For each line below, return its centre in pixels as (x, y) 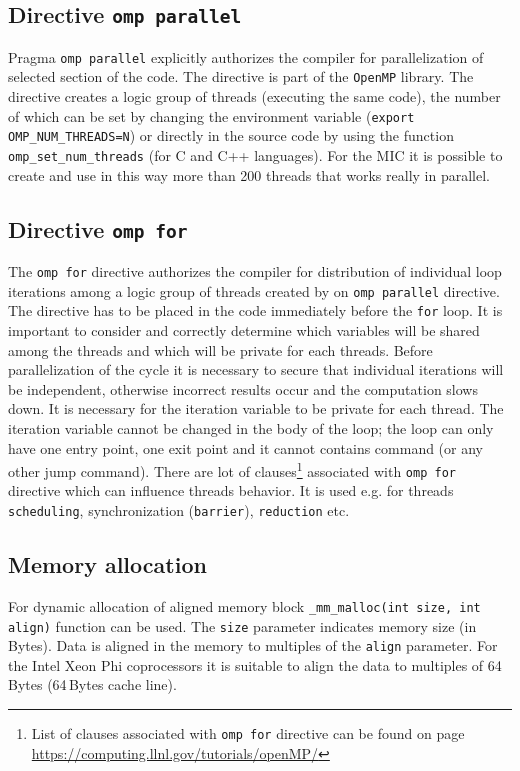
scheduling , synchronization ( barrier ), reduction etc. (179, 510)
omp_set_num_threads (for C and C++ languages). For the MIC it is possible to (255, 155)
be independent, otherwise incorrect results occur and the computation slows (243, 388)
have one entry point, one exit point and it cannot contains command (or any (246, 447)
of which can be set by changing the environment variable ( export (211, 115)
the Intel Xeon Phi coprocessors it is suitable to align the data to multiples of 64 (255, 664)
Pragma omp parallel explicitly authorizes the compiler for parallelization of (246, 56)
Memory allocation (107, 564)
